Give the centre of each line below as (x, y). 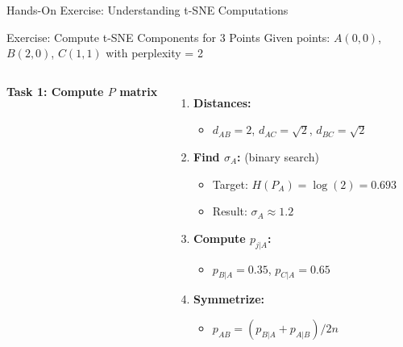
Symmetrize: (229, 299)
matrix (139, 91)
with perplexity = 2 (154, 53)
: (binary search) (278, 156)
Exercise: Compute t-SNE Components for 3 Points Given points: (168, 37)
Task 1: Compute (55, 91)
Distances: (222, 102)
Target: (230, 184)
